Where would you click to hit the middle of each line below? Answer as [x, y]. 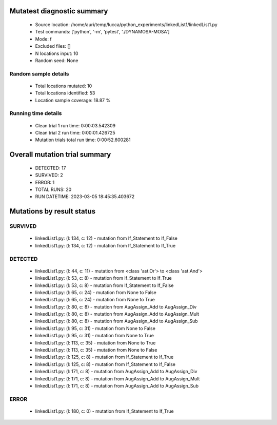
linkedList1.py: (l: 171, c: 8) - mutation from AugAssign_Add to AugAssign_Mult [117, 379]
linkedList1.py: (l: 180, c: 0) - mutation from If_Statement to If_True [104, 411]
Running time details [36, 113]
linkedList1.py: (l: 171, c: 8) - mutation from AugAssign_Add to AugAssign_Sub [117, 385]
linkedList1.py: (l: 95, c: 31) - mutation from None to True [94, 336]
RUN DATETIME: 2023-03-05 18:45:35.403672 [85, 197]
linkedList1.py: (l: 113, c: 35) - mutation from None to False [96, 350]
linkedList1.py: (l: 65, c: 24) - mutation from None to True [95, 300]
